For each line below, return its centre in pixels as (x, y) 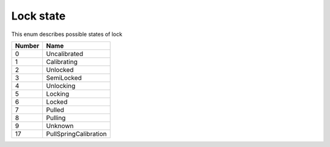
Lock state (38, 16)
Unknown (60, 126)
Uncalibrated (65, 54)
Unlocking (61, 85)
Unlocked (60, 70)
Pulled (55, 110)
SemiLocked (64, 77)
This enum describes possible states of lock (67, 34)
